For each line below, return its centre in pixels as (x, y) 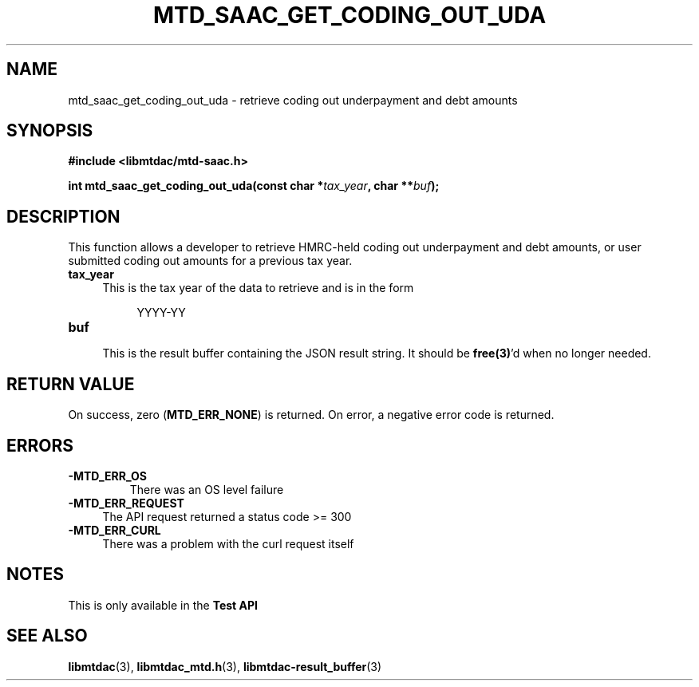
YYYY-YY (161, 313)
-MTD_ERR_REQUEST (126, 503)
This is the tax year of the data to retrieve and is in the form (258, 288)
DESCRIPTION (63, 216)
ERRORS (40, 445)
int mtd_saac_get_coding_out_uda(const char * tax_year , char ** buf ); (254, 186)
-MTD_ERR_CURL (115, 530)
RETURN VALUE (71, 384)
